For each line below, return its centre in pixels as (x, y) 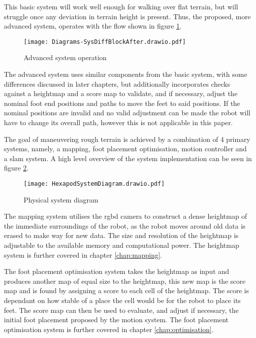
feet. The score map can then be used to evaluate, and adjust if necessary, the (121, 310)
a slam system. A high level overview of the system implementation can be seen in (128, 158)
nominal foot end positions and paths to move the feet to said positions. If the (122, 103)
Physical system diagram (61, 199)
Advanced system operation (65, 57)
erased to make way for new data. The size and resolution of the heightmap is (121, 235)
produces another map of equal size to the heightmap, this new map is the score (125, 281)
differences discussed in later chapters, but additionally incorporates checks (117, 84)
